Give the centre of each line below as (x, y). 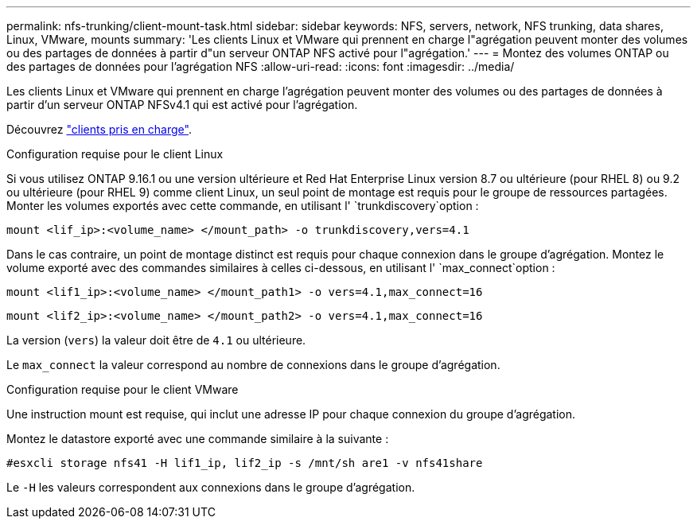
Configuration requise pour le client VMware (123, 389)
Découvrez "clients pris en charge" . (99, 129)
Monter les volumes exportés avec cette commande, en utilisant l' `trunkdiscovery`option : (243, 206)
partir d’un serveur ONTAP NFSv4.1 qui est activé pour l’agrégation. (182, 105)
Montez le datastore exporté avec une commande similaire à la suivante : (198, 439)
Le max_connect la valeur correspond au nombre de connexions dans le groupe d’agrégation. (253, 365)
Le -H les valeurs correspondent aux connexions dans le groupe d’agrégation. (211, 487)
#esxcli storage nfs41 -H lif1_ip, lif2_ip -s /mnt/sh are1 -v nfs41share (245, 463)
